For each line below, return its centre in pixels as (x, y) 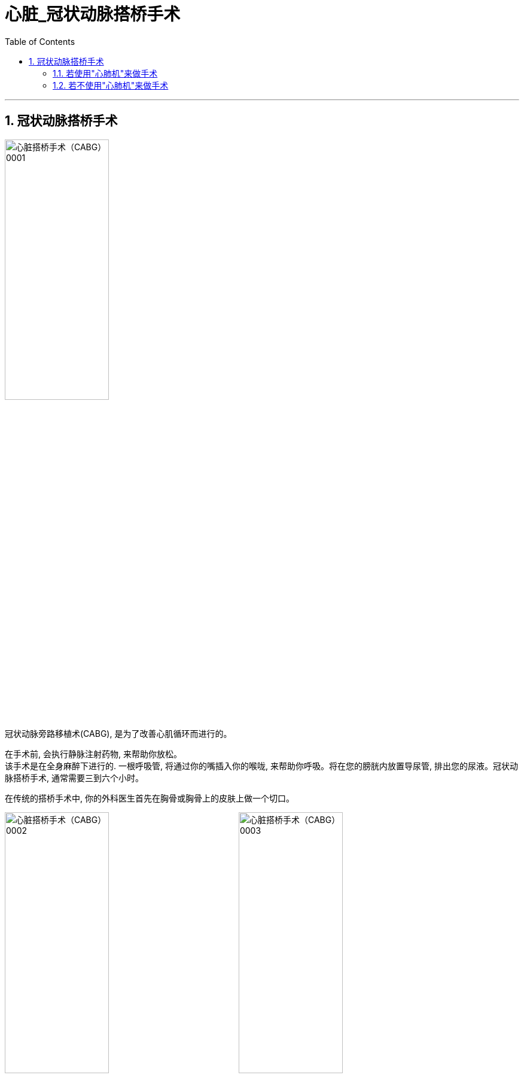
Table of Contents (40, 41)
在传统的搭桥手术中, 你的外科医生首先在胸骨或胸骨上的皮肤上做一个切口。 (150, 798)
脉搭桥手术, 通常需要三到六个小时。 (74, 778)
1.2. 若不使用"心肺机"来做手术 (111, 85)
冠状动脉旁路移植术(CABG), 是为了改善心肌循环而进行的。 (118, 733)
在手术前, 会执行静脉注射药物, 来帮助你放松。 (93, 754)
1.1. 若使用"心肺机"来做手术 (105, 73)
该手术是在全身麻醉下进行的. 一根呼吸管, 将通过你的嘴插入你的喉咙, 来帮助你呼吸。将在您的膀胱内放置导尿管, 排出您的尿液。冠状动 (261, 766)
